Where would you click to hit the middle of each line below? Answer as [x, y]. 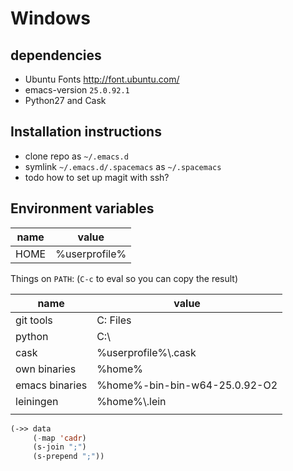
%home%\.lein [131, 401]
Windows [50, 18]
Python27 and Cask [65, 100]
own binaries [46, 369]
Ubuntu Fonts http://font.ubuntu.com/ [102, 79]
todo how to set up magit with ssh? [97, 177]
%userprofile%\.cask [146, 352]
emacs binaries [51, 385]
